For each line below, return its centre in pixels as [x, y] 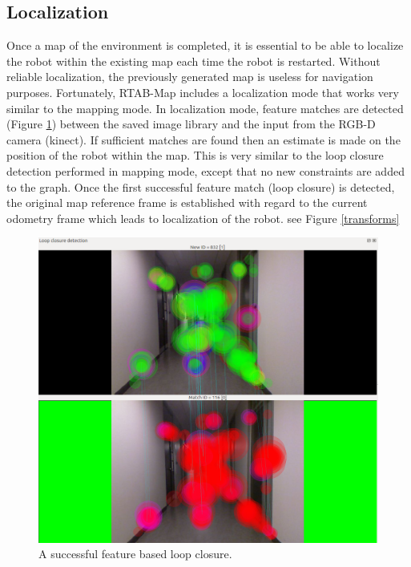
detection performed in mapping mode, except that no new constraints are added [205, 170]
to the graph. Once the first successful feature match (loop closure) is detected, [201, 186]
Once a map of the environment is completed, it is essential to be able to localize [205, 45]
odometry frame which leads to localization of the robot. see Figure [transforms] [203, 218]
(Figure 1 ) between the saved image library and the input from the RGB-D [191, 124]
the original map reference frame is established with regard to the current [187, 202]
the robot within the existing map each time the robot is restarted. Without [193, 61]
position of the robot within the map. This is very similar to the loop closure [195, 155]
